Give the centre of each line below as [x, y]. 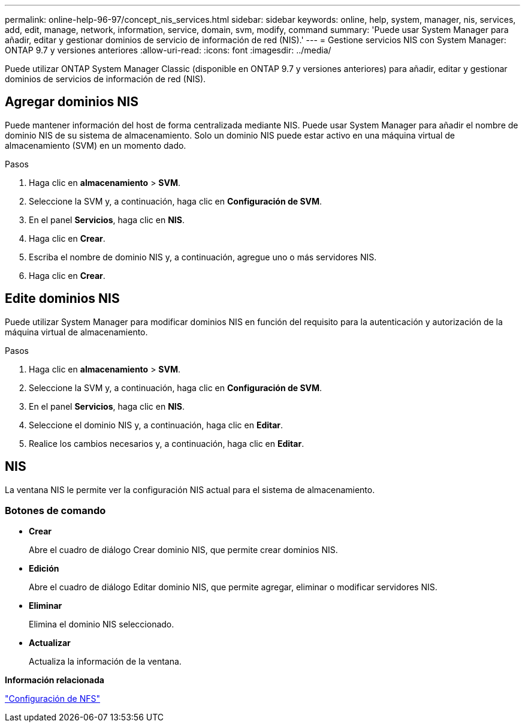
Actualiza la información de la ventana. [105, 662]
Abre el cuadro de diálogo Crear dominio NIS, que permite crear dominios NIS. [183, 550]
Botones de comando [55, 510]
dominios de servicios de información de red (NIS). [105, 79]
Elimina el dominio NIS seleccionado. [102, 624]
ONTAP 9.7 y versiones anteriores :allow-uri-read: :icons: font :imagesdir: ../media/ [168, 50]
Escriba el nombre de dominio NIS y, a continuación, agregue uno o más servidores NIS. [203, 257]
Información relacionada [55, 680]
